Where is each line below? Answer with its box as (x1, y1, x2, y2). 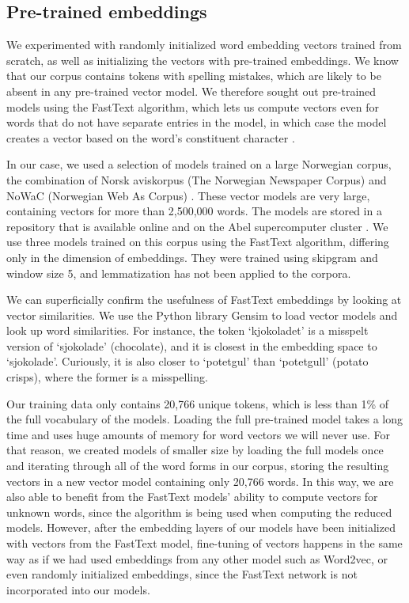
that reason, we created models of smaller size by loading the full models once (6, 442, 384, 458)
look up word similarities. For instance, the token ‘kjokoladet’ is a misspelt (6, 322, 369, 339)
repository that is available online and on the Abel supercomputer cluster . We (6, 218, 388, 234)
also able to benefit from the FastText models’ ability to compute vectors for (6, 488, 378, 505)
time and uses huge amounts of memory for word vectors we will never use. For (6, 426, 390, 442)
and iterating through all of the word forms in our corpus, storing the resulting (6, 457, 389, 474)
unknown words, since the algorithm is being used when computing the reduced (6, 503, 392, 520)
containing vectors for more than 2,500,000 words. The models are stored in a (6, 203, 382, 219)
